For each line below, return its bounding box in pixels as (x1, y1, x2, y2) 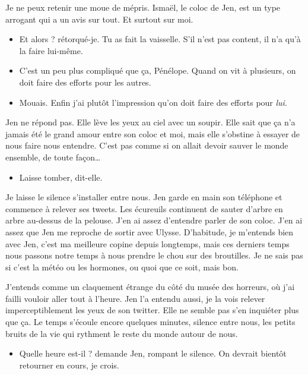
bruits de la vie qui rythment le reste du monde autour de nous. (5, 327, 238, 339)
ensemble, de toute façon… (5, 150, 101, 163)
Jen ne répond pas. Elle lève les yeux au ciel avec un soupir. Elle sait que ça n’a (5, 116, 296, 128)
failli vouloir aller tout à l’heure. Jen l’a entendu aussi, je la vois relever (5, 292, 265, 304)
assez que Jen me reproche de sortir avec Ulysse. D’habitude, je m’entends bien (5, 225, 294, 238)
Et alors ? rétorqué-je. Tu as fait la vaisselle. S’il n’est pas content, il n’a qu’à (19, 33, 301, 45)
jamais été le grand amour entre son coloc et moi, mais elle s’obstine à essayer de (5, 127, 300, 140)
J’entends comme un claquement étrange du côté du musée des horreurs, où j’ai (5, 281, 295, 293)
